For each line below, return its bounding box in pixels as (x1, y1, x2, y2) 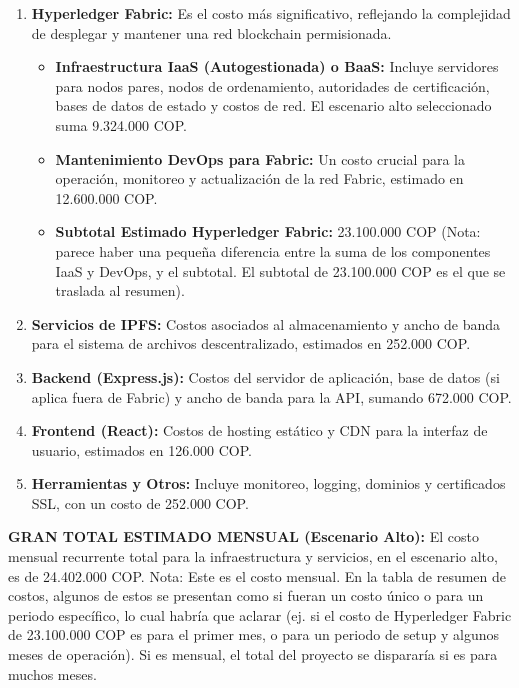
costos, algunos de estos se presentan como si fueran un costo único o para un (8, 585, 484, 606)
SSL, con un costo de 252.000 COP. (31, 492, 249, 513)
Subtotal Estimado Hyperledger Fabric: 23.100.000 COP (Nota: (55, 221, 481, 242)
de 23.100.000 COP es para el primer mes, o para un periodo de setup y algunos (8, 624, 500, 645)
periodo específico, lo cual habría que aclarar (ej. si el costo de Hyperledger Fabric (8, 604, 512, 625)
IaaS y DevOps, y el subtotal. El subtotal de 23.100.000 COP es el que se (55, 260, 506, 281)
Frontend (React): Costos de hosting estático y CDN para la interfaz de (31, 420, 488, 441)
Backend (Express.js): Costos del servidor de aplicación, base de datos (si (31, 366, 500, 387)
